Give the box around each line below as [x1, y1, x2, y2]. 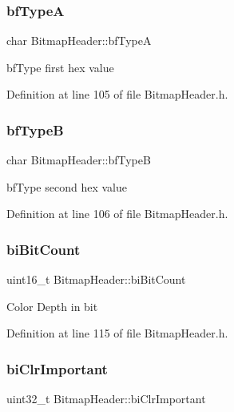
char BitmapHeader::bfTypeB [6, 151, 151, 168]
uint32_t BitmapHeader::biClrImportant [6, 390, 206, 407]
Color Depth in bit [6, 297, 98, 314]
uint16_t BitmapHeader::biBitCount [6, 271, 186, 288]
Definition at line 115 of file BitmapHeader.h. [6, 325, 228, 341]
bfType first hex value [6, 59, 114, 75]
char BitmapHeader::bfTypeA [6, 32, 152, 49]
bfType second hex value [6, 178, 127, 195]
